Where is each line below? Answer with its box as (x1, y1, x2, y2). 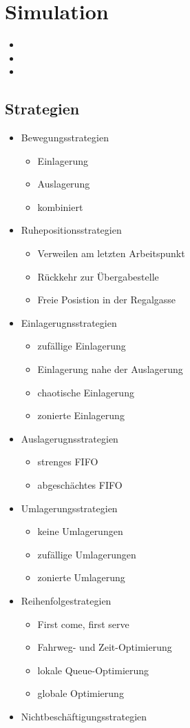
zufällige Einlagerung (37, 338, 126, 353)
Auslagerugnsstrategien (21, 431, 118, 445)
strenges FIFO (37, 454, 98, 469)
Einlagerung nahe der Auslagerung (37, 362, 183, 376)
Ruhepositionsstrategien (21, 223, 122, 237)
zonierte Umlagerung (37, 570, 125, 585)
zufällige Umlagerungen (37, 547, 136, 561)
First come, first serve (37, 616, 129, 631)
